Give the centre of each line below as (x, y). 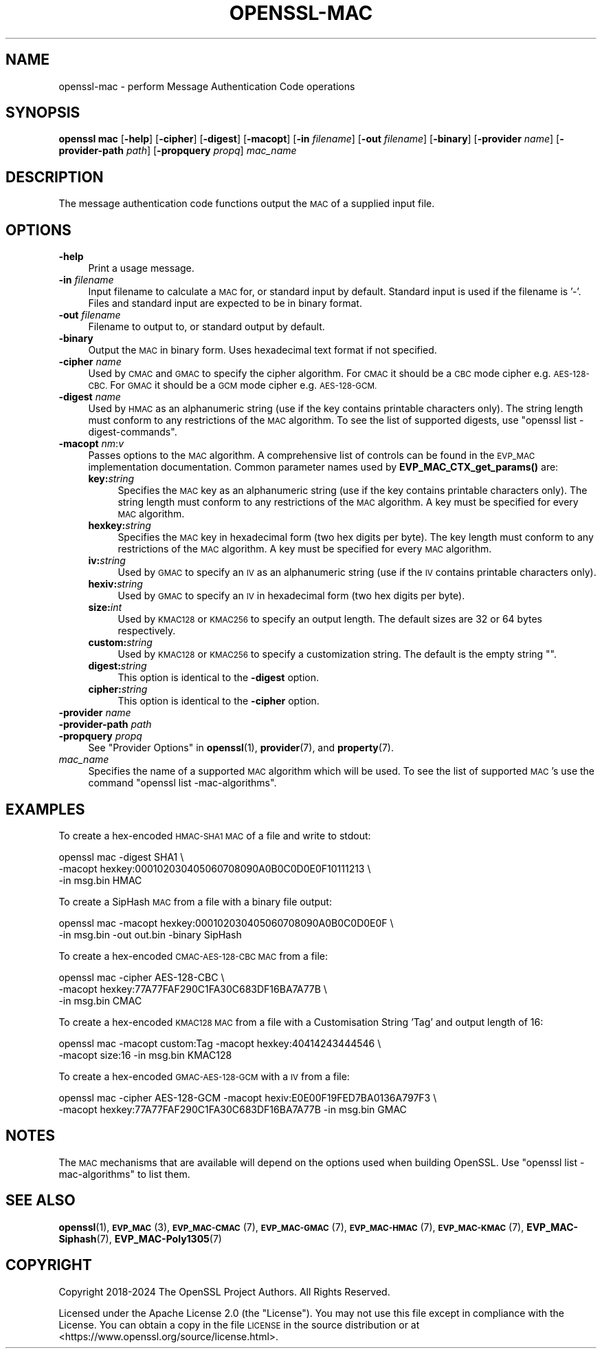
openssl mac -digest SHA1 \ (121, 857)
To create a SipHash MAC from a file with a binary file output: (195, 901)
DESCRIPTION (55, 177)
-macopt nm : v (91, 444)
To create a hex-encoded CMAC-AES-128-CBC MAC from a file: (193, 956)
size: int (105, 608)
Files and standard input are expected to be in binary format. (225, 303)
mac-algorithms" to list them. (124, 1174)
